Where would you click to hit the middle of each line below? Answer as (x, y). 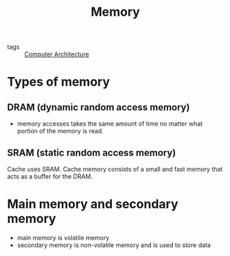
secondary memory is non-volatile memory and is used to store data (114, 245)
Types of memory (59, 82)
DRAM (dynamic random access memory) (99, 107)
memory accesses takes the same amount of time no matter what (110, 124)
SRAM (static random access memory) (92, 153)
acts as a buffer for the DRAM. (50, 176)
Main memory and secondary (93, 204)
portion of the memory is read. (60, 131)
